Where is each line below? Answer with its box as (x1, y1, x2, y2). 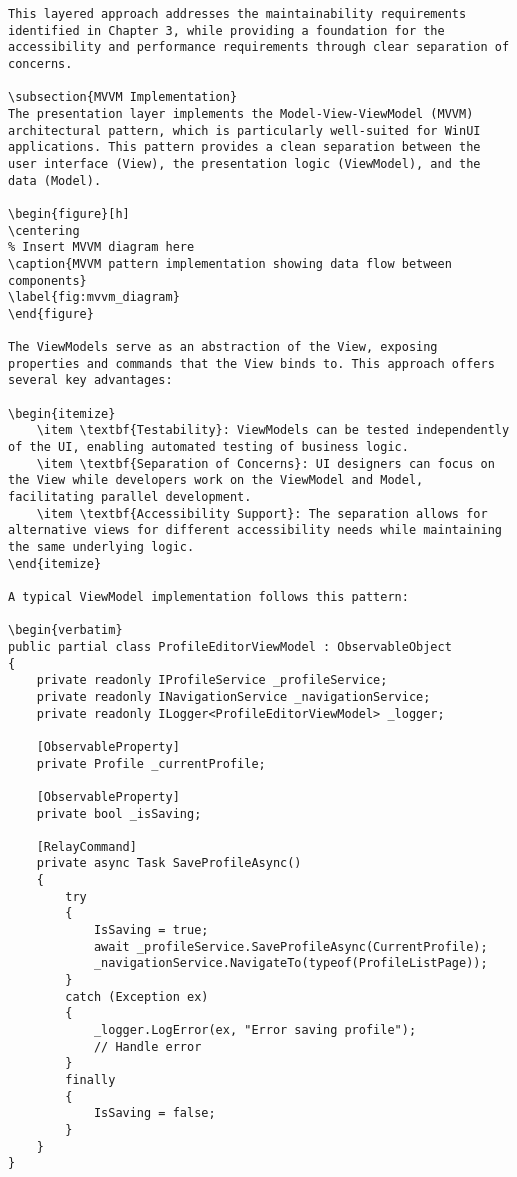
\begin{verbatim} (8, 623, 123, 638)
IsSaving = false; (93, 1106, 216, 1121)
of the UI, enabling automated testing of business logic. (8, 440, 409, 455)
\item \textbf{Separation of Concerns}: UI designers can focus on (36, 456, 495, 471)
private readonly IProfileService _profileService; (36, 673, 388, 688)
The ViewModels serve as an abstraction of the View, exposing (8, 340, 438, 355)
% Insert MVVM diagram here (8, 240, 195, 255)
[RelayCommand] (36, 839, 137, 854)
